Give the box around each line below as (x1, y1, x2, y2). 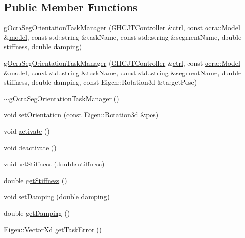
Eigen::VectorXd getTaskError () (4, 224, 102, 234)
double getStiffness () (4, 175, 67, 185)
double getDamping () (4, 207, 70, 218)
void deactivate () (4, 142, 57, 152)
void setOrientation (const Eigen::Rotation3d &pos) (4, 110, 159, 120)
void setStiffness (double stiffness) (4, 159, 105, 169)
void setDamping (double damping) (4, 191, 110, 201)
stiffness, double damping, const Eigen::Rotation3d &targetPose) (4, 77, 197, 87)
